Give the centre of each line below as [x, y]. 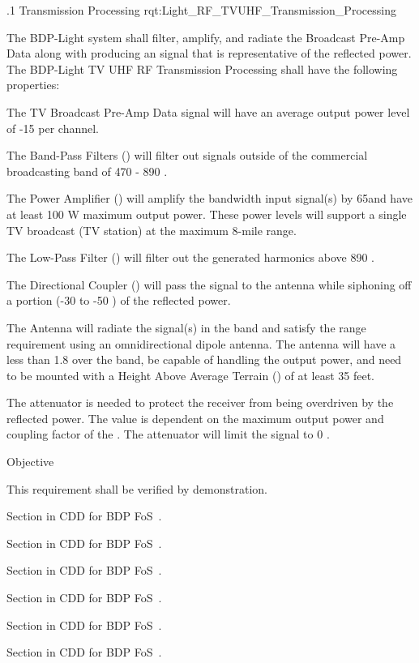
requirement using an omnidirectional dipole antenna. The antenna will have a [201, 343]
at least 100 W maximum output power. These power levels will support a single [207, 214]
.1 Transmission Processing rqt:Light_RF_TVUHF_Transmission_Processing [201, 10]
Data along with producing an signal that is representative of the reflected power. [209, 53]
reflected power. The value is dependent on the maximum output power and [195, 418]
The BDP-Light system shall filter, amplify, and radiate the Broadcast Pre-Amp [206, 37]
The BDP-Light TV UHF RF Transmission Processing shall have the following [202, 68]
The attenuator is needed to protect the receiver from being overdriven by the [200, 402]
